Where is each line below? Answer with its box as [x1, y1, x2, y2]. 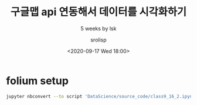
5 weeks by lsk [80, 24, 117, 32]
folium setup [6, 74, 69, 87]
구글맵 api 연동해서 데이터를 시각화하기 [10, 5, 187, 19]
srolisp [90, 36, 107, 43]
